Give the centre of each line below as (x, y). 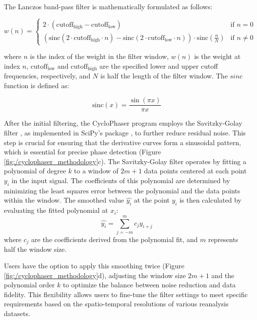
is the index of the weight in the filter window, (99, 56)
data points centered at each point (195, 171)
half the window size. (35, 249)
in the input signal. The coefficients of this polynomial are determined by (121, 180)
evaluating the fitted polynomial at (56, 210)
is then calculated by (210, 200)
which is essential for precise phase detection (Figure (82, 152)
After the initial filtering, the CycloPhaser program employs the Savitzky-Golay (123, 123)
